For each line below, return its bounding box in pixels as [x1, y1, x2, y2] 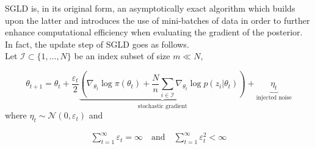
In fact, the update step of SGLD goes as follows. [5, 37, 189, 50]
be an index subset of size [74, 49, 170, 62]
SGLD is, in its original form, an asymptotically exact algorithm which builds [5, 2, 295, 14]
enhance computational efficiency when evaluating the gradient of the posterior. [5, 26, 303, 38]
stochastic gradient [137, 103, 187, 109]
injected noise [256, 95, 292, 101]
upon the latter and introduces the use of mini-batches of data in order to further [5, 13, 310, 26]
